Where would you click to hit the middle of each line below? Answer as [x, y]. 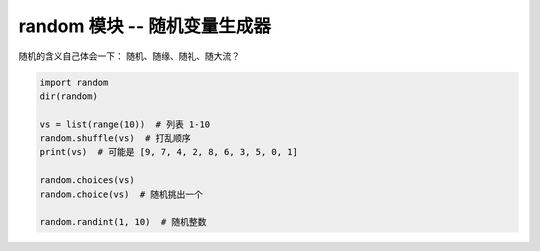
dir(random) [69, 96]
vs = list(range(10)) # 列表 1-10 [125, 124]
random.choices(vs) [87, 180]
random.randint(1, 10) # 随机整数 [123, 222]
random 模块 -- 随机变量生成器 [145, 26]
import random [74, 82]
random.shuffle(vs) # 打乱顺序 [115, 138]
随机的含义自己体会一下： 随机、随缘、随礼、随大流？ [129, 56]
